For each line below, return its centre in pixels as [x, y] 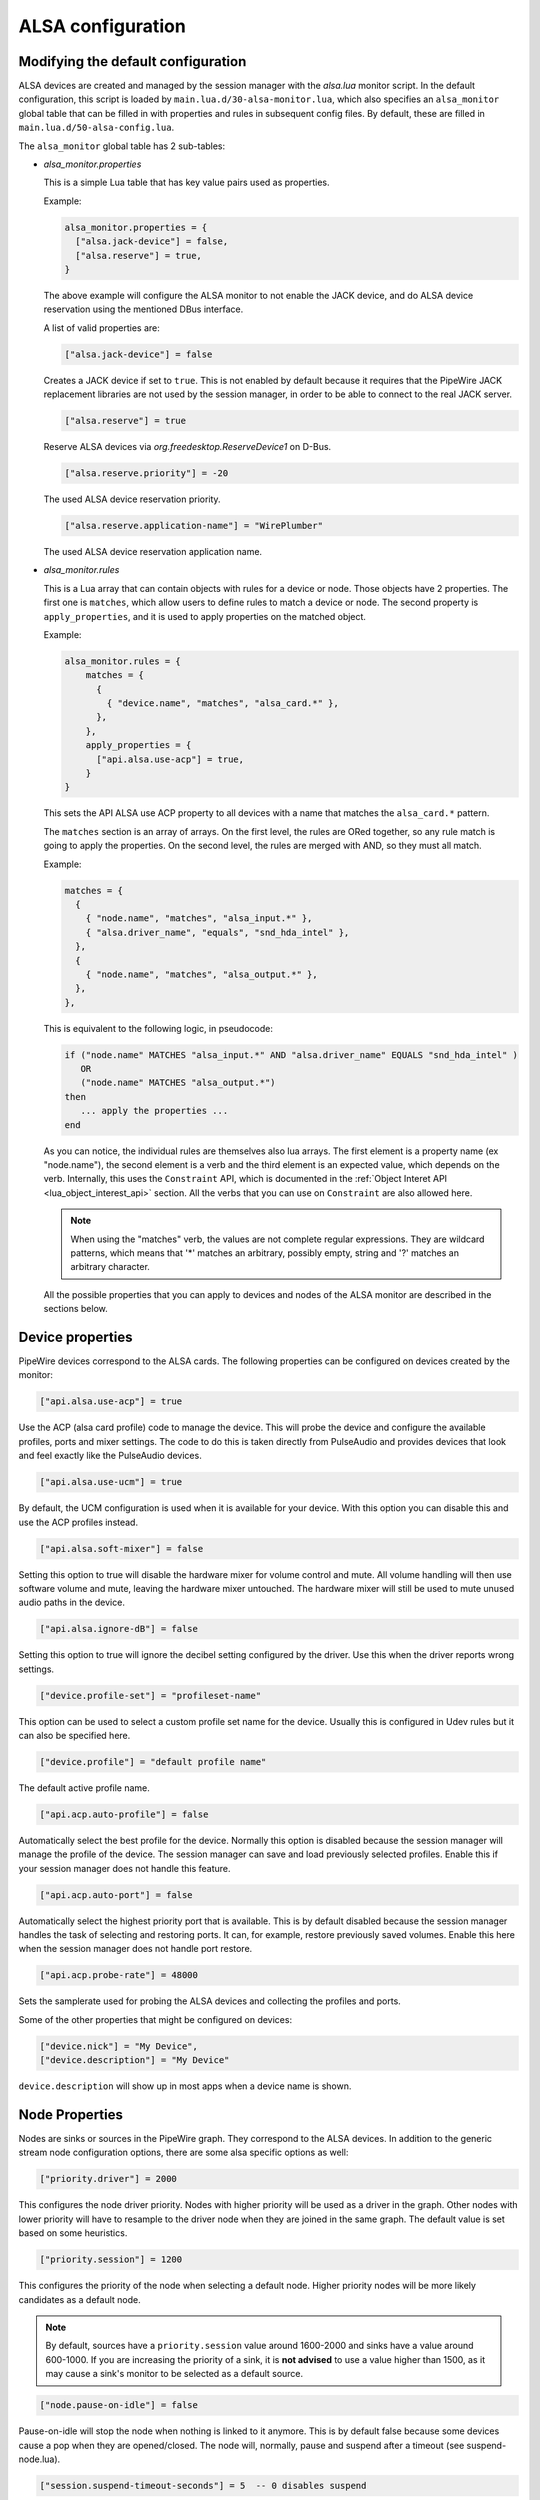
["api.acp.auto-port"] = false [116, 1894]
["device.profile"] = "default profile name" [153, 1761]
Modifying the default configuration [132, 61]
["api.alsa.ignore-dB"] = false [119, 1629]
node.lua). [39, 2459]
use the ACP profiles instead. [78, 1522]
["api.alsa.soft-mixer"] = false [121, 1548]
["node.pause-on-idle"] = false [119, 2405]
